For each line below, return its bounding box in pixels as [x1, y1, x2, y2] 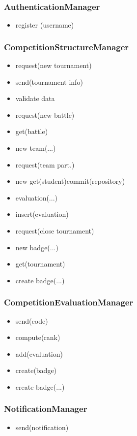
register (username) [15, 20, 74, 30]
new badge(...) [15, 242, 58, 252]
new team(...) [15, 143, 56, 153]
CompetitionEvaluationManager [4, 296, 134, 308]
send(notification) [15, 422, 69, 432]
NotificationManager [4, 402, 87, 415]
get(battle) [15, 126, 48, 136]
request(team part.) [15, 159, 75, 169]
